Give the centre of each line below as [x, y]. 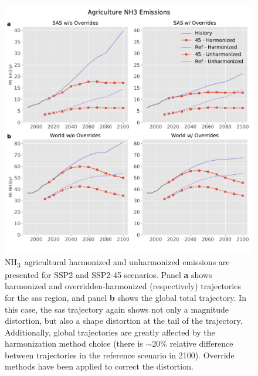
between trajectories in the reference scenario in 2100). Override [120, 355]
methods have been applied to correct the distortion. [99, 366]
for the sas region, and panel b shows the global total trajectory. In [125, 297]
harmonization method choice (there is [74, 343]
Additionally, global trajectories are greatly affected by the [110, 332]
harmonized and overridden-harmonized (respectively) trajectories [123, 286]
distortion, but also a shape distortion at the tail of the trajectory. [124, 321]
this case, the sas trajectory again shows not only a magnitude [117, 309]
